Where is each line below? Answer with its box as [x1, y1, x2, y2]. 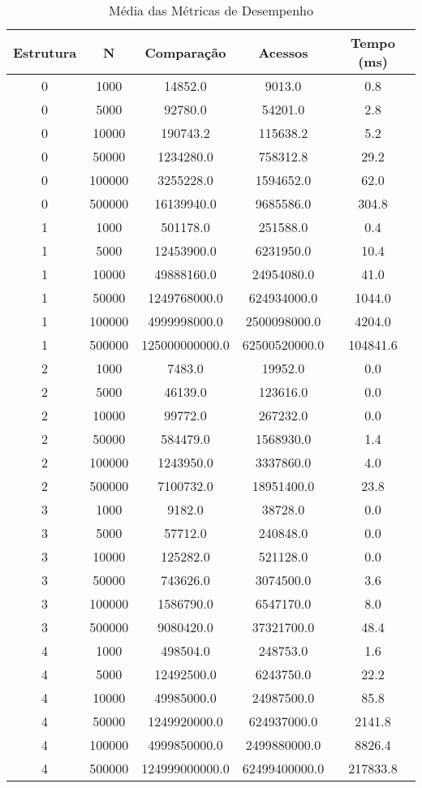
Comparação [144, 42, 226, 62]
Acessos [258, 42, 308, 62]
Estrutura [13, 42, 77, 62]
